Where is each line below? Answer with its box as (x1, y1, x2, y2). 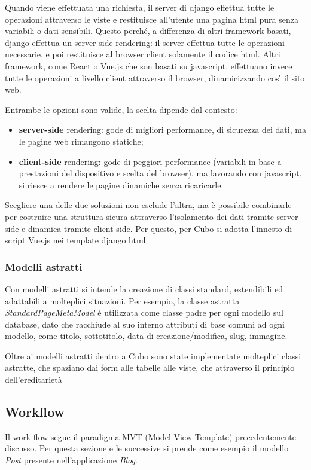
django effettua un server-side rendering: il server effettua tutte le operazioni (5, 36, 285, 48)
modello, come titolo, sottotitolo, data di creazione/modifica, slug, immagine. (5, 329, 288, 342)
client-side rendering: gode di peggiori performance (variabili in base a (19, 155, 282, 167)
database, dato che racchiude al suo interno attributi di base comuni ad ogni (5, 318, 285, 330)
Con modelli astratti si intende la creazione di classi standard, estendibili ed (5, 282, 283, 295)
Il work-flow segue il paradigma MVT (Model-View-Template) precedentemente (5, 430, 297, 442)
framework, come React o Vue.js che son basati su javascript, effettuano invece (5, 59, 292, 72)
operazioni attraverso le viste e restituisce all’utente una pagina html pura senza (5, 13, 298, 25)
